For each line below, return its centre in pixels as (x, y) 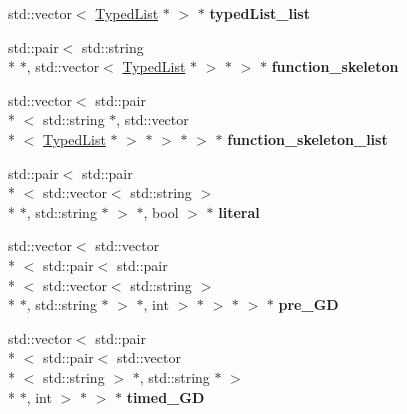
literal (239, 211)
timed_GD (165, 396)
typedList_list (259, 13)
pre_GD (308, 304)
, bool (161, 211)
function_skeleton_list (307, 138)
